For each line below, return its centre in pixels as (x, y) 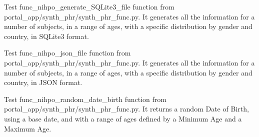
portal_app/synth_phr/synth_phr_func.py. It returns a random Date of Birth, (126, 109)
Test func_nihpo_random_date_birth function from (85, 99)
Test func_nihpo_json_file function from (67, 53)
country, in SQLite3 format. (46, 36)
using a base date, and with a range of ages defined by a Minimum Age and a (123, 118)
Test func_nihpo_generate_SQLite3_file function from (89, 6)
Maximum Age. (28, 128)
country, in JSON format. (43, 82)
